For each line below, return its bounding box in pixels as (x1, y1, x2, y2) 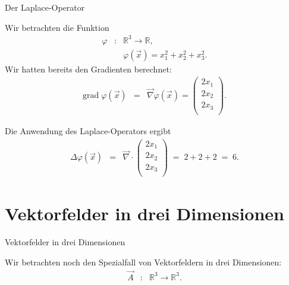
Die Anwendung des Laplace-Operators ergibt (5, 124, 171, 137)
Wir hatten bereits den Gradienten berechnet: (5, 62, 172, 75)
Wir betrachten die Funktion (5, 21, 109, 33)
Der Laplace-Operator (5, 1, 85, 13)
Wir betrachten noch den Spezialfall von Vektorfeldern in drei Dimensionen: (5, 255, 282, 268)
